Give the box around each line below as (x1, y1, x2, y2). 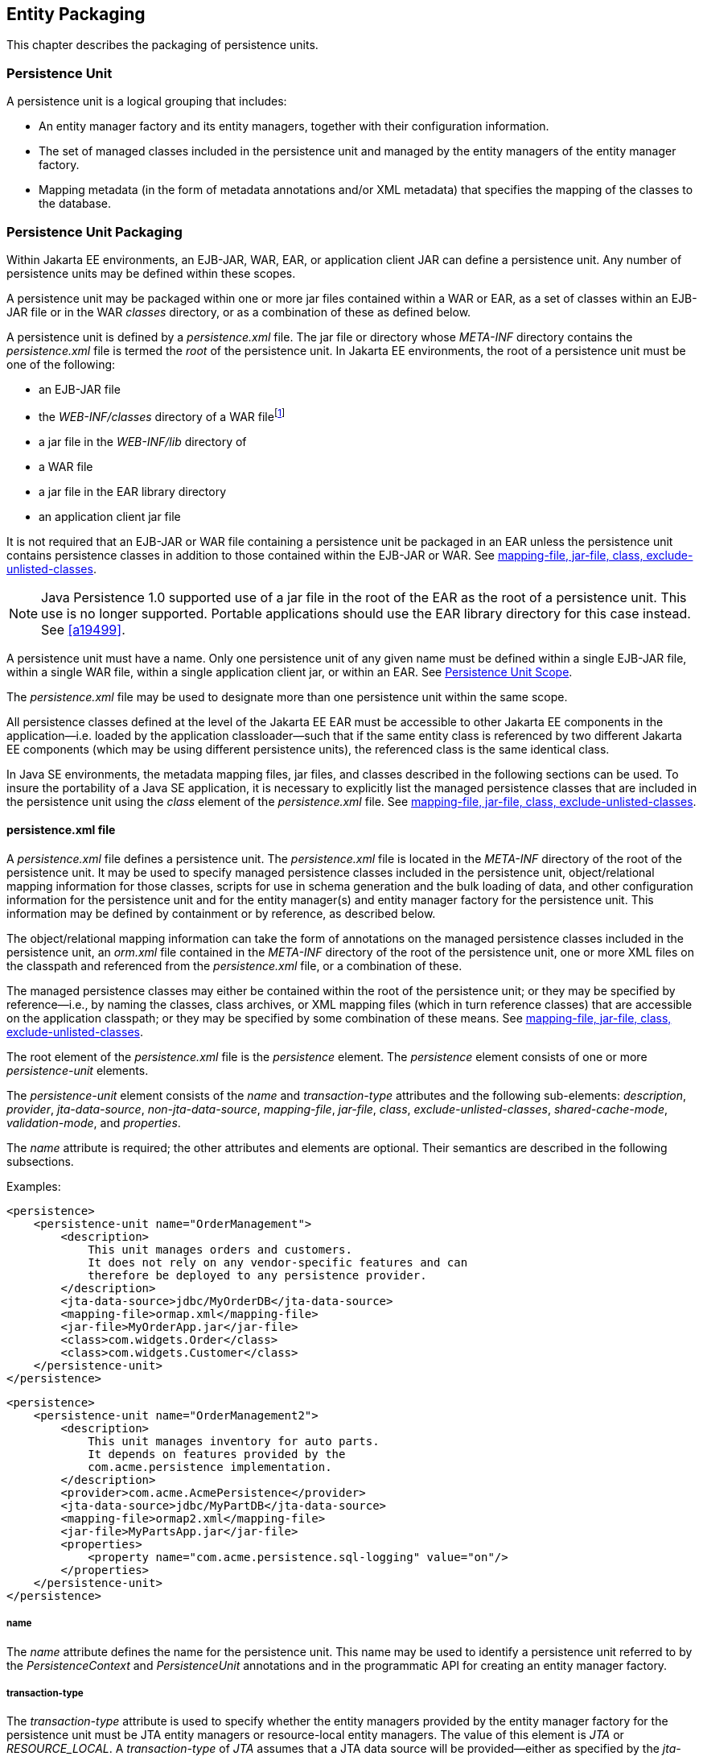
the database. (39, 196, 112, 211)
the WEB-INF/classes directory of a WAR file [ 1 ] (39, 407, 286, 424)
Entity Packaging (6, 4, 146, 24)
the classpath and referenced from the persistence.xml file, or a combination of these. (6, 958, 462, 973)
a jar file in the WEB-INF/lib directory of (39, 434, 247, 448)
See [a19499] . (41, 621, 125, 638)
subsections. (6, 1154, 74, 1168)
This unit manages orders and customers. (88, 1242, 352, 1256)
